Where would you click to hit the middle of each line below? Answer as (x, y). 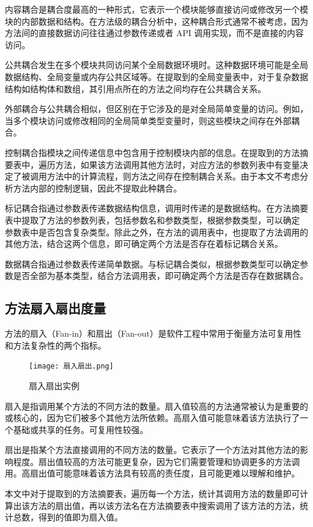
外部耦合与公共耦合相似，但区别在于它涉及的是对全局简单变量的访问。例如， (156, 109)
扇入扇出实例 (54, 385)
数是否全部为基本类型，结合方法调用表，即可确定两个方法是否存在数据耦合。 (156, 276)
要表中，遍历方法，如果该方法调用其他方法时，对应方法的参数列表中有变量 (152, 164)
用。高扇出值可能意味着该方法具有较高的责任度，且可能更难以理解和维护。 (152, 473)
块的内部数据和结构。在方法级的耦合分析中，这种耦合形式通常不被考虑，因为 (156, 21)
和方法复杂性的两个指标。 (55, 345)
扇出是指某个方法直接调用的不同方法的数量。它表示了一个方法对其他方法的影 (156, 450)
